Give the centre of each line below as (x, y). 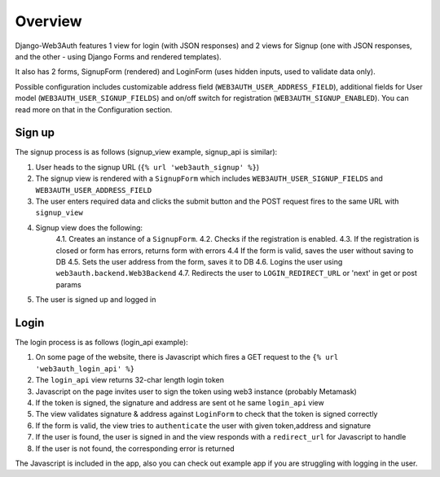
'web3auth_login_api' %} (85, 369)
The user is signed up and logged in (96, 300)
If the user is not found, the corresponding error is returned (135, 449)
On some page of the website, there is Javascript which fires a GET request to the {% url (187, 357)
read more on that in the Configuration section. (94, 109)
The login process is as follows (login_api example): (102, 342)
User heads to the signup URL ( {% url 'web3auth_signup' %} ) (147, 167)
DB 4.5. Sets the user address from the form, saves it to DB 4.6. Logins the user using (199, 261)
